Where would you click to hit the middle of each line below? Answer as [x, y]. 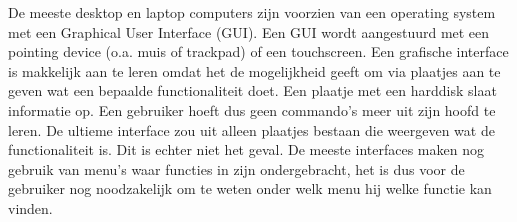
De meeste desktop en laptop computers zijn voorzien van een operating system [252, 12]
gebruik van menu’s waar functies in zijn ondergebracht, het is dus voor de [236, 168]
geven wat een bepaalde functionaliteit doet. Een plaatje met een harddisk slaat [252, 90]
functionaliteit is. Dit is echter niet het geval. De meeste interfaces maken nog [246, 149]
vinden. [30, 207]
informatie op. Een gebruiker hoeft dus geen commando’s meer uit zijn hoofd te [252, 109]
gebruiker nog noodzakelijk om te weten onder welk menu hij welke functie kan [250, 188]
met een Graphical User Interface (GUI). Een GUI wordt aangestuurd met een [249, 31]
